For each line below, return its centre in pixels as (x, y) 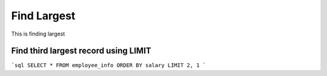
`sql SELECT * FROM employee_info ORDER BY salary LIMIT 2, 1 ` (109, 65)
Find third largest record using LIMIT (81, 51)
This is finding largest (38, 34)
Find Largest (43, 16)
